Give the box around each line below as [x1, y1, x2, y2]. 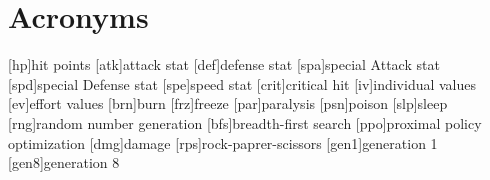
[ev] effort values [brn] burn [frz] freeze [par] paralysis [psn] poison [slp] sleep [8, 93, 448, 114]
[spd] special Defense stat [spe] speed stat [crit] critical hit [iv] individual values [8, 73, 477, 94]
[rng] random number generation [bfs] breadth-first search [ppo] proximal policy [8, 112, 482, 133]
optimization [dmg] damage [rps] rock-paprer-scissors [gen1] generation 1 [8, 132, 438, 153]
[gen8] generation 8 [8, 152, 120, 173]
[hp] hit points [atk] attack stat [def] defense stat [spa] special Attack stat [8, 54, 440, 75]
